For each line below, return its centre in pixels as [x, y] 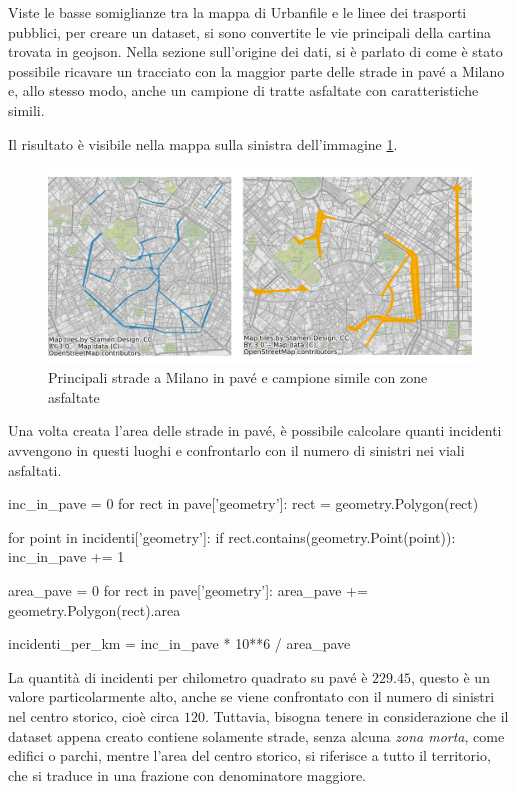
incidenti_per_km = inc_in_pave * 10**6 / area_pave [179, 643]
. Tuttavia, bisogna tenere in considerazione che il [356, 715]
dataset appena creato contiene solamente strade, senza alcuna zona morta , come [256, 735]
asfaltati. [35, 469]
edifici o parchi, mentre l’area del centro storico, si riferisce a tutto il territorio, [249, 755]
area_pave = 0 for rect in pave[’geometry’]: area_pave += [188, 589]
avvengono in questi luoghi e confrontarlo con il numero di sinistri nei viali [236, 449]
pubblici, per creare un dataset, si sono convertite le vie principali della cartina [250, 31]
